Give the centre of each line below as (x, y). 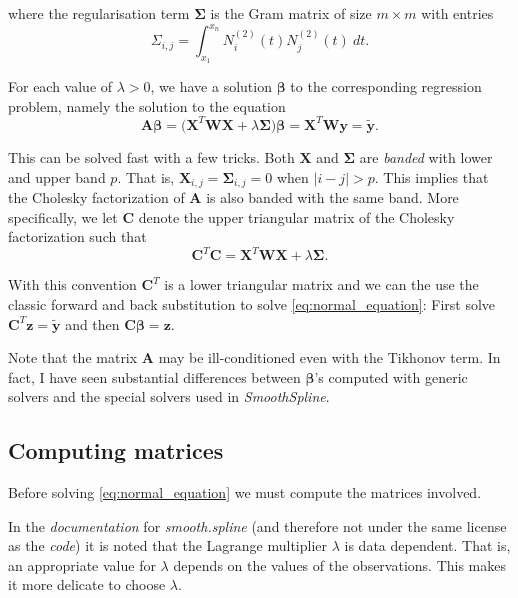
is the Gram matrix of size (291, 13)
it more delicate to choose (87, 584)
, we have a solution (211, 86)
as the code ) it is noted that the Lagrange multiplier (168, 545)
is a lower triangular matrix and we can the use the (321, 284)
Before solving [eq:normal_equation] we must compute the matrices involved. (245, 492)
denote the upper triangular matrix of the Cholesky (296, 216)
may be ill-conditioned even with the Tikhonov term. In (329, 357)
